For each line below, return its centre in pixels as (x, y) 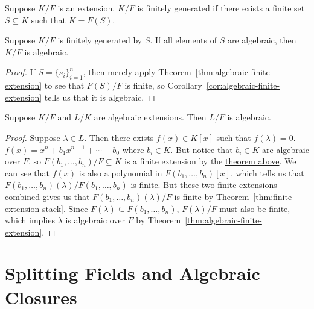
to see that (64, 85)
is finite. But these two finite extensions (204, 185)
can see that (27, 173)
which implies (30, 220)
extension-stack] (34, 208)
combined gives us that (47, 196)
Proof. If (20, 72)
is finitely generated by (100, 40)
